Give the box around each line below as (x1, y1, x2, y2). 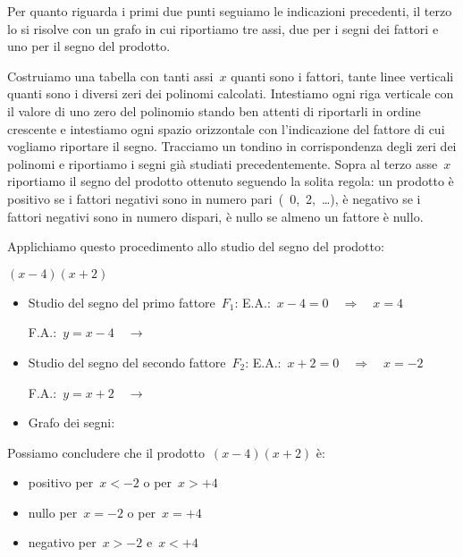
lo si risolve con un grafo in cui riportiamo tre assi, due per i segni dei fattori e (7, 19, 439, 38)
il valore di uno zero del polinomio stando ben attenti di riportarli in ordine (7, 101, 421, 120)
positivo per (28, 473, 94, 492)
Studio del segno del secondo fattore (28, 352, 226, 371)
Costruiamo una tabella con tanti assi (7, 66, 214, 85)
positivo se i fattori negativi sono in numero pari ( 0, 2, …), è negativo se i (7, 189, 421, 207)
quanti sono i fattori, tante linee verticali (231, 66, 454, 85)
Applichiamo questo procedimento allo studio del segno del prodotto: (7, 237, 384, 256)
